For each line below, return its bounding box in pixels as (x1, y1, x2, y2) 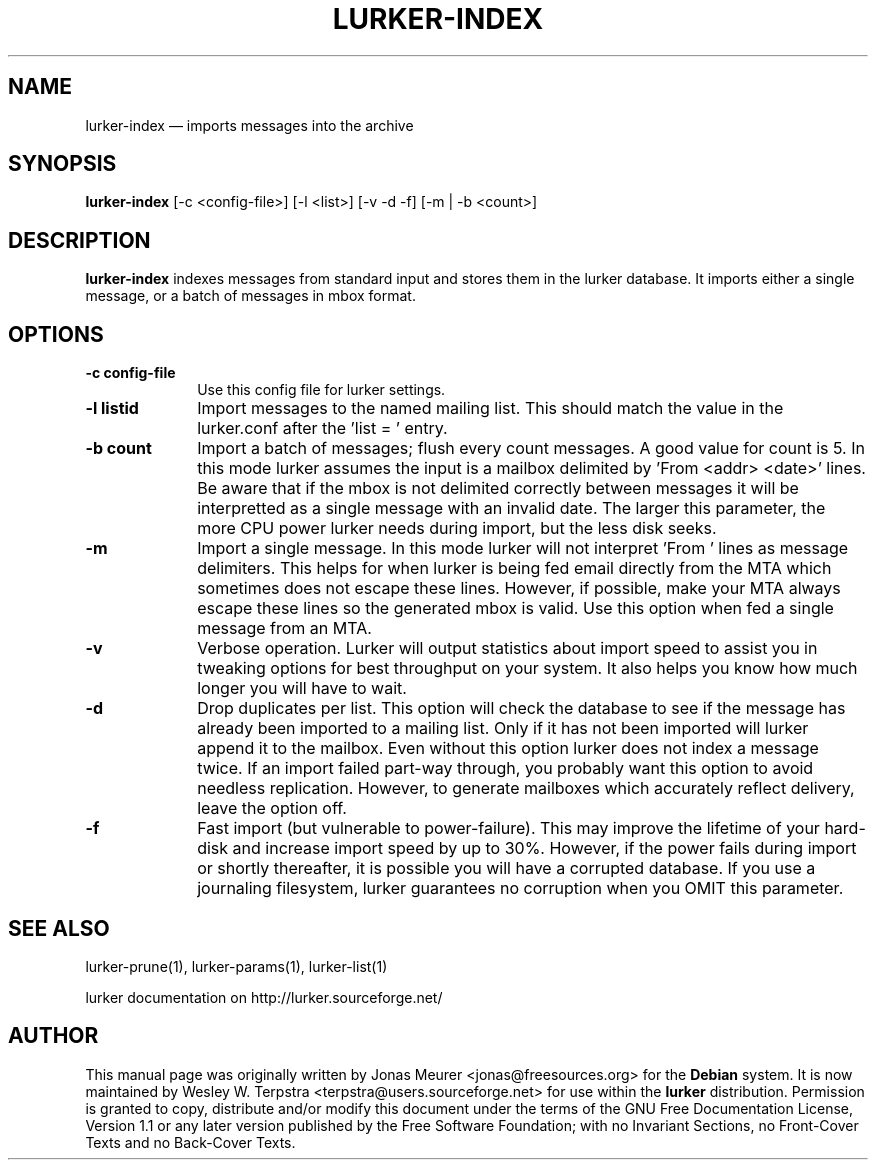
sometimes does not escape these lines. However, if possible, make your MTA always (197, 578, 841, 599)
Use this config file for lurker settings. (197, 381, 446, 399)
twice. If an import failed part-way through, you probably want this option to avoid (197, 758, 814, 779)
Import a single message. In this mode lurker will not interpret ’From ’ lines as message (197, 538, 849, 559)
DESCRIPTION (8, 227, 151, 253)
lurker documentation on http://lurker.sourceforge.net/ (85, 988, 443, 1006)
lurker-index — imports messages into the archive (85, 116, 414, 134)
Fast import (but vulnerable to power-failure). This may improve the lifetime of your (197, 818, 820, 839)
